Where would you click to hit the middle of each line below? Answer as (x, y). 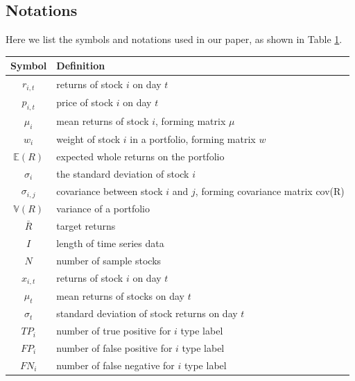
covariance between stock (110, 190)
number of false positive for (114, 347)
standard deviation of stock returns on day (147, 313)
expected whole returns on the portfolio (140, 156)
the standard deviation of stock (123, 173)
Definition (81, 66)
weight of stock (88, 138)
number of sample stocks (109, 260)
